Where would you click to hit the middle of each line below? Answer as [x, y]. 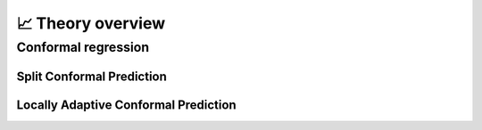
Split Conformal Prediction [91, 76]
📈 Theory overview [91, 23]
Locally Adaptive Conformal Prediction [126, 105]
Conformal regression [83, 47]
